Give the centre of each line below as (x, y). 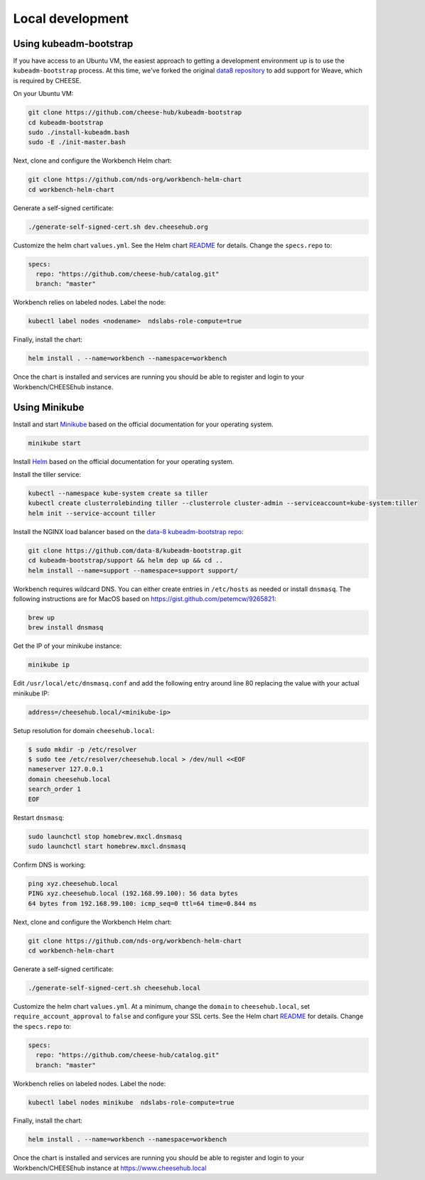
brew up (41, 617)
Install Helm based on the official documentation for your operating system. (124, 461)
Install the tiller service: (47, 475)
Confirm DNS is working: (49, 865)
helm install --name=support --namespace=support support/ (133, 570)
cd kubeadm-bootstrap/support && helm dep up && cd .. (125, 561)
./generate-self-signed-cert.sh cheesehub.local (114, 988)
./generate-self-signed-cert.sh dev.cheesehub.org (118, 227)
